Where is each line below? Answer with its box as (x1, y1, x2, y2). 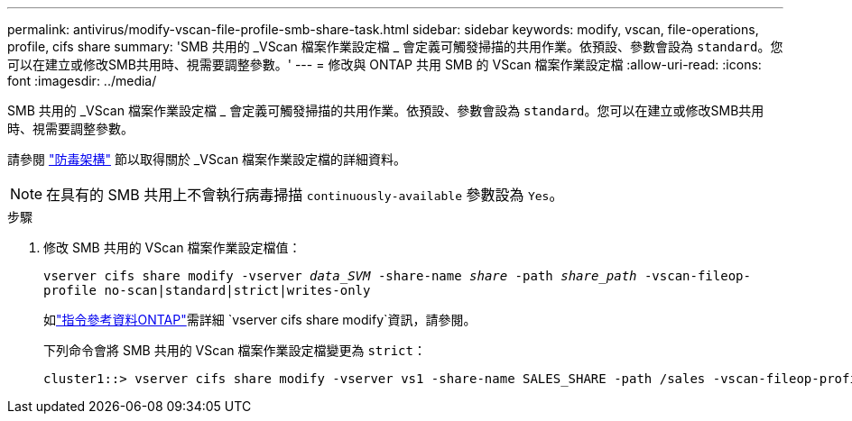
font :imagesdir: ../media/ (7, 73, 157, 88)
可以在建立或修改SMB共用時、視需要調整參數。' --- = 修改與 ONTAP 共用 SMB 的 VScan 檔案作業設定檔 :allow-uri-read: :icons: (7, 57, 762, 72)
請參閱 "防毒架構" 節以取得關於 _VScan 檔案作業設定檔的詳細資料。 (7, 151, 407, 167)
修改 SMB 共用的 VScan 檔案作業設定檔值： (43, 240, 301, 255)
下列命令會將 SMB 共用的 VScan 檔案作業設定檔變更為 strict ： (43, 343, 426, 358)
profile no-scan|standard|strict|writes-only (43, 283, 371, 297)
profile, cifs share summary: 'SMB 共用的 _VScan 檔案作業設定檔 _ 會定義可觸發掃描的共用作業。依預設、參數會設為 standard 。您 (7, 39, 783, 54)
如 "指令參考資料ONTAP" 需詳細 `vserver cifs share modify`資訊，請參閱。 (43, 312, 477, 327)
